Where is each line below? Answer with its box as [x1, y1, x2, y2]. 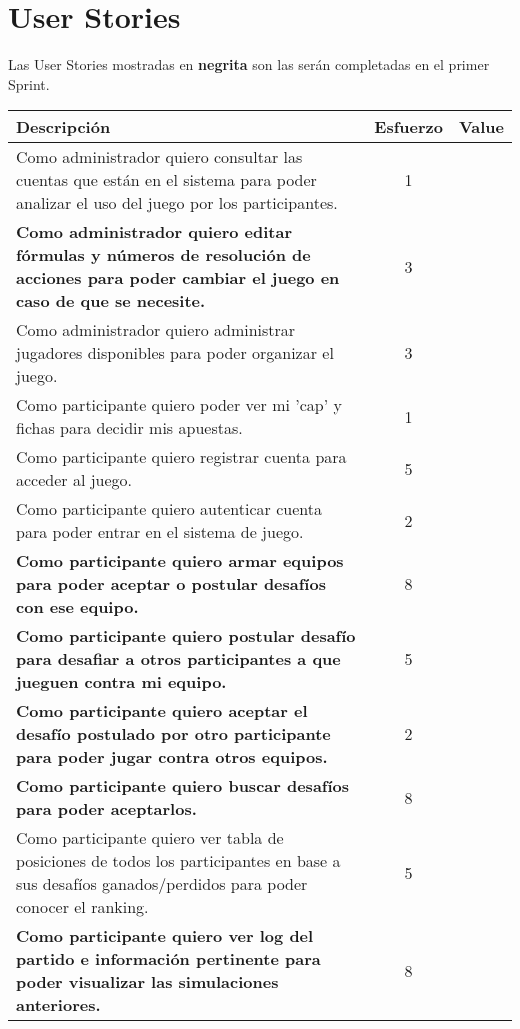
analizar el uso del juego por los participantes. [16, 191, 338, 215]
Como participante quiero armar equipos [16, 549, 344, 573]
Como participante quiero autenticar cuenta [16, 497, 322, 521]
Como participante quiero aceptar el [16, 699, 308, 723]
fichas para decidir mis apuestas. [16, 416, 243, 440]
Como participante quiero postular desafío [16, 624, 356, 648]
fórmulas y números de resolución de [16, 243, 311, 267]
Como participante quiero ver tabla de [16, 826, 284, 850]
